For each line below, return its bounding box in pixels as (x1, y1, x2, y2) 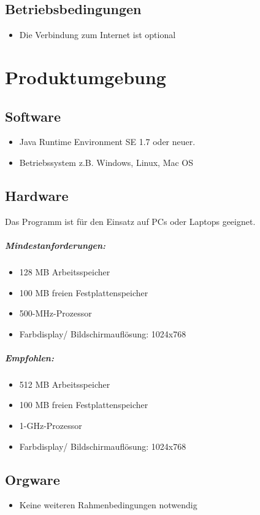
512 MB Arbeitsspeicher (19, 377, 110, 390)
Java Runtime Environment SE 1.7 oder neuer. (19, 135, 196, 148)
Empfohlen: (5, 351, 54, 364)
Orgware (5, 470, 60, 489)
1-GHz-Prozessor (19, 419, 82, 432)
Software (5, 106, 61, 125)
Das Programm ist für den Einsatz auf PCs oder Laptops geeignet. (5, 214, 256, 227)
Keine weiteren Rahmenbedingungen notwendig (19, 498, 197, 511)
